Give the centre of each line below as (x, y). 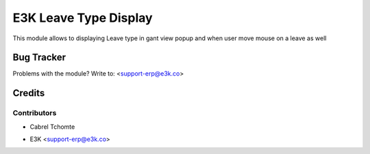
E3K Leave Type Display (83, 18)
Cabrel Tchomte (52, 127)
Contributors (35, 113)
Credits (29, 93)
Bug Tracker (39, 58)
